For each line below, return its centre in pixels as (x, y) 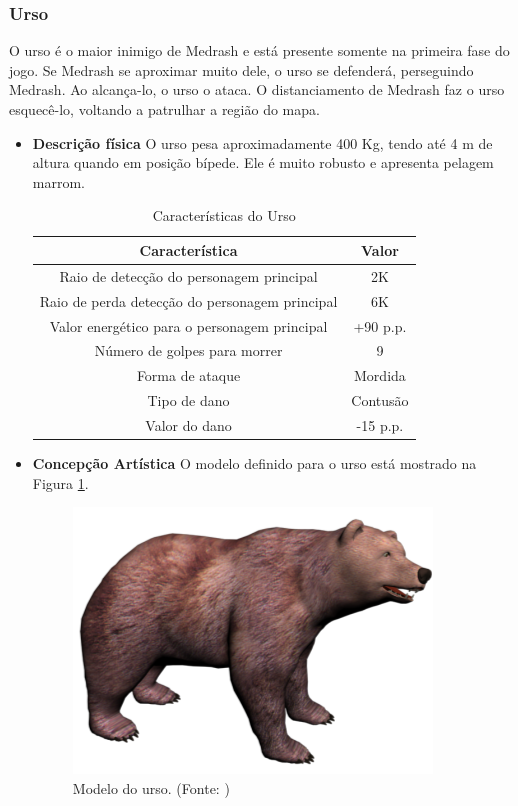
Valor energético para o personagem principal (188, 325)
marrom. (58, 181)
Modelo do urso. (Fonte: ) (151, 787)
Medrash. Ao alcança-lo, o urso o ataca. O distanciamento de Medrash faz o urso (257, 89)
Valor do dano (188, 424)
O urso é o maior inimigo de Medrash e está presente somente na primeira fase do (259, 50)
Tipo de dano (188, 400)
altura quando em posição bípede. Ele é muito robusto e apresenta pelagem (263, 162)
